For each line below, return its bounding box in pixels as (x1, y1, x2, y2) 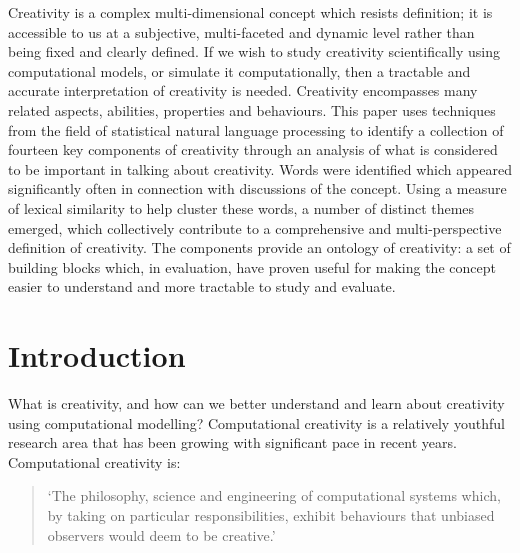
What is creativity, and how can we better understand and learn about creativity (8, 393, 505, 414)
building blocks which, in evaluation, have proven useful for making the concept (8, 256, 496, 277)
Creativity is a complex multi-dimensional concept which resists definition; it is (8, 2, 493, 22)
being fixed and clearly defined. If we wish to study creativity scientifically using (8, 41, 500, 62)
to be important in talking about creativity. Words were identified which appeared (8, 158, 512, 179)
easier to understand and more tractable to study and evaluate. (8, 276, 396, 297)
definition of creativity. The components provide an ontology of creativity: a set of (8, 237, 511, 258)
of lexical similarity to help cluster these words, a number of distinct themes (8, 197, 475, 218)
